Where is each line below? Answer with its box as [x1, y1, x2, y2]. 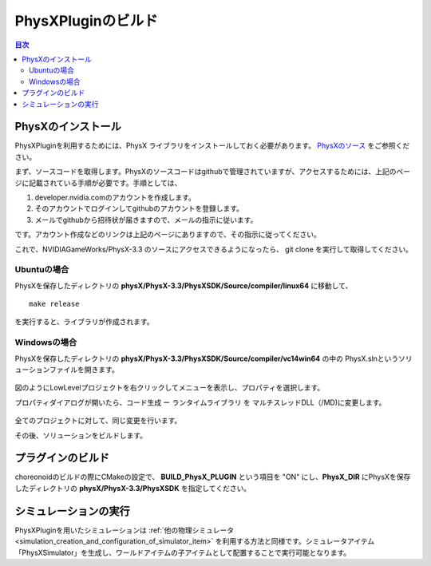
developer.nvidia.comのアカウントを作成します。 [34, 192, 196, 202]
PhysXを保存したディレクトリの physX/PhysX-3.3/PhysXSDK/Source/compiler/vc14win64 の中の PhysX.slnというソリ [14, 354, 413, 363]
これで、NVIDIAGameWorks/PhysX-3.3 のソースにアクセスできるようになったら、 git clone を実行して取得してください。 [14, 244, 413, 254]
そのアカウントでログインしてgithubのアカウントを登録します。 [34, 204, 243, 213]
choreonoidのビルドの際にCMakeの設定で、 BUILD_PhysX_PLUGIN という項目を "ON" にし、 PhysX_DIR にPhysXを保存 [14, 472, 411, 482]
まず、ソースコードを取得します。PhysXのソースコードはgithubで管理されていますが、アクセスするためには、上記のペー [14, 167, 411, 176]
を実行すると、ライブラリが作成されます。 [14, 317, 155, 327]
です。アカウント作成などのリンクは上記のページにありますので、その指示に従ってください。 [14, 230, 321, 239]
